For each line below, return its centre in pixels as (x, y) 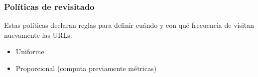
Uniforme (30, 51)
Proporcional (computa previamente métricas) (86, 68)
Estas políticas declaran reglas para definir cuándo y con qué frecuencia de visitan (129, 25)
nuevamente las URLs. (38, 35)
